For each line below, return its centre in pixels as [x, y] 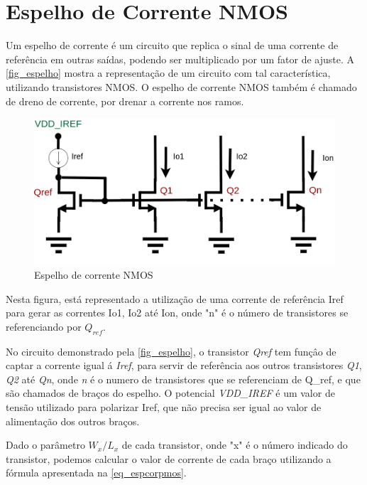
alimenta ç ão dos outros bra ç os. [73, 421]
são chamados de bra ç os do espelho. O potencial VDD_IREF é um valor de [170, 393]
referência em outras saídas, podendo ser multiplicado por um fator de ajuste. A [180, 59]
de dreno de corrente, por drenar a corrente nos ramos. [125, 101]
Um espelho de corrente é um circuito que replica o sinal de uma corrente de [172, 45]
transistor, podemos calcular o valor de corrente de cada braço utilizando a [169, 458]
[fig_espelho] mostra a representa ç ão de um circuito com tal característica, [168, 73]
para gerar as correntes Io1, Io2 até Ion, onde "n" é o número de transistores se [177, 313]
